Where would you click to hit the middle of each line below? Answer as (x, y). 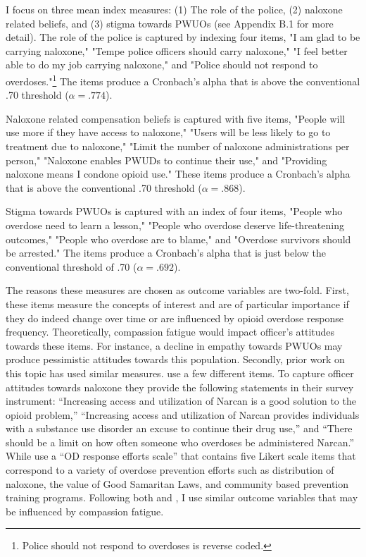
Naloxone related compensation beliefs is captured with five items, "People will (176, 118)
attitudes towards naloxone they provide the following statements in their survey (180, 387)
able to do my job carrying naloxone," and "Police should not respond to (162, 65)
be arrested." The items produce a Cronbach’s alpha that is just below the (166, 253)
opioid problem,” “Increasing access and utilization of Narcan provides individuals (183, 414)
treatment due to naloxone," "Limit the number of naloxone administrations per (178, 146)
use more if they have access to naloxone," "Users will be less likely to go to (168, 132)
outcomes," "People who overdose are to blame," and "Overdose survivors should (178, 239)
